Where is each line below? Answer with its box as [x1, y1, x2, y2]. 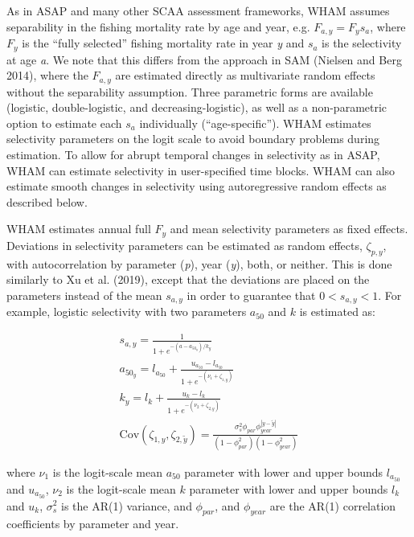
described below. [6, 193, 88, 210]
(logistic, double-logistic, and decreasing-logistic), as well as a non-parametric [6, 99, 387, 116]
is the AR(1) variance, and [61, 497, 192, 514]
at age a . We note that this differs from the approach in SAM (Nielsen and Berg [6, 51, 402, 68]
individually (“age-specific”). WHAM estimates [139, 114, 371, 131]
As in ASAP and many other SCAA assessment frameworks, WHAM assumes [6, 2, 390, 18]
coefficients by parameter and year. [6, 515, 179, 532]
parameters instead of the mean [6, 286, 162, 303]
